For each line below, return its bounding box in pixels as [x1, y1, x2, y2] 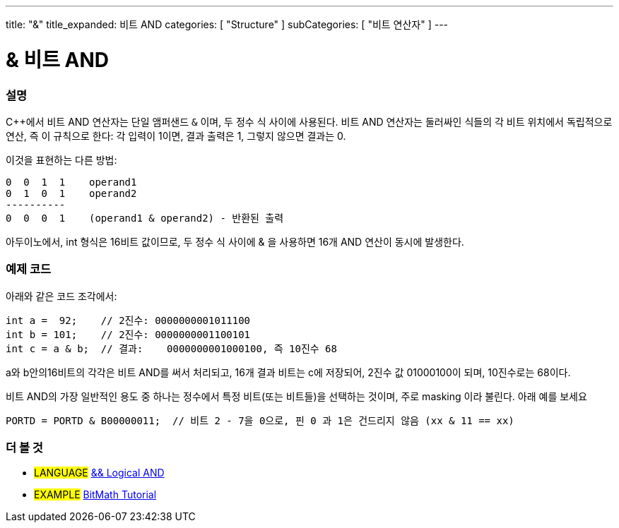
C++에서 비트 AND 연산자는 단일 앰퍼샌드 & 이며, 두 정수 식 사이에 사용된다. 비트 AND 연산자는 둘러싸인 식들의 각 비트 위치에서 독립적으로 [6, 115, 613, 128]
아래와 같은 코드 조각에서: [6, 289, 117, 302]
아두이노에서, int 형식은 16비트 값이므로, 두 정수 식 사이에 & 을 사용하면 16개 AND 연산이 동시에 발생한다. [6, 235, 464, 248]
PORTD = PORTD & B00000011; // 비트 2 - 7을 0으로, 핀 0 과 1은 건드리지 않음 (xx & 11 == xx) [6, 414, 514, 426]
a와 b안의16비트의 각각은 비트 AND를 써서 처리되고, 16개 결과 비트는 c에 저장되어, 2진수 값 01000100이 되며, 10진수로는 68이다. [6, 366, 571, 378]
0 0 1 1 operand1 [6, 176, 137, 188]
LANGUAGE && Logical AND [34, 467, 165, 479]
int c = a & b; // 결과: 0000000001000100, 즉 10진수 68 [6, 342, 337, 354]
